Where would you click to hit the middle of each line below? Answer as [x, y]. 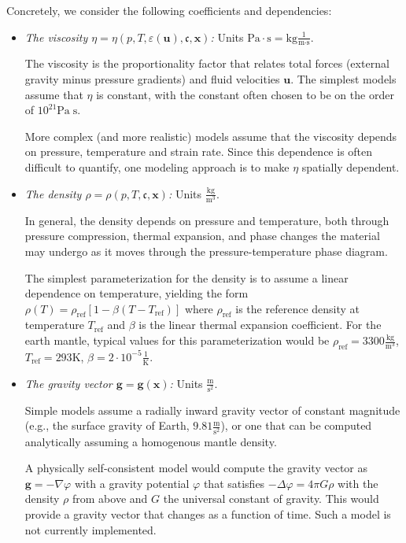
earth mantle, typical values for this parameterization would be [177, 340]
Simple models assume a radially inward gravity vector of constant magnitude [212, 410]
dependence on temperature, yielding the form [137, 293]
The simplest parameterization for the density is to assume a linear [186, 277]
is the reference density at [298, 308]
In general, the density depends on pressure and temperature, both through [207, 220]
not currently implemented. [90, 529]
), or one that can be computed [296, 425]
